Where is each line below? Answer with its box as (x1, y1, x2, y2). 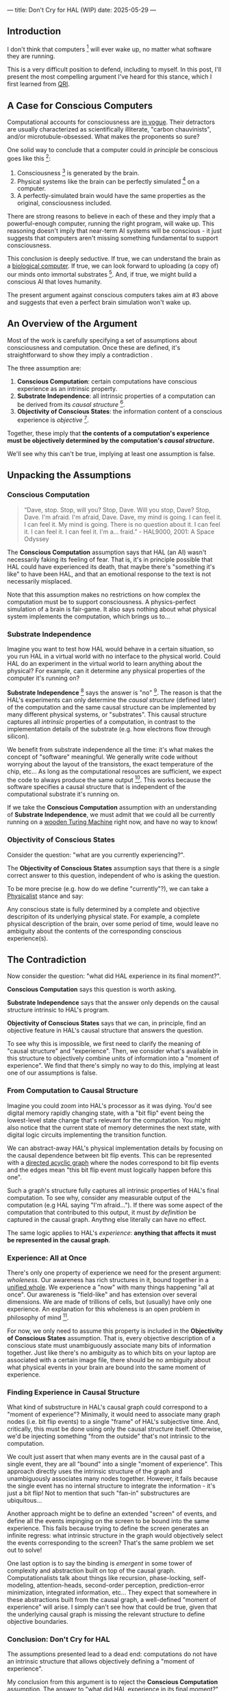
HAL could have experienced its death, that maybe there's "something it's (7, 562, 216, 571)
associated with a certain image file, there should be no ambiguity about (7, 1355, 211, 1364)
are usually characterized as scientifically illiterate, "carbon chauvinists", (7, 125, 212, 134)
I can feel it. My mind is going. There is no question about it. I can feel (23, 520, 220, 528)
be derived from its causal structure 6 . (16, 399, 125, 408)
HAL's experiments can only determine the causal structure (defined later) (7, 695, 217, 704)
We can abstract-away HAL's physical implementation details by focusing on (7, 1144, 223, 1152)
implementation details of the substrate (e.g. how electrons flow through (7, 725, 211, 733)
